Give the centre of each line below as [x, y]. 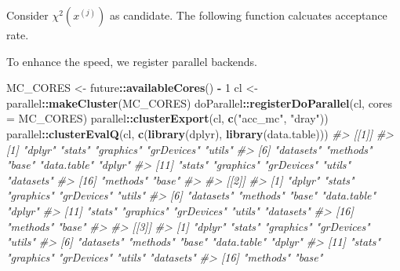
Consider [27, 15]
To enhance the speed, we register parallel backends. [132, 61]
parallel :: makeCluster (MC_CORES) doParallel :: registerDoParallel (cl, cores [200, 103]
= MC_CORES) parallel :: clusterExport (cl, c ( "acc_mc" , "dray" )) [167, 118]
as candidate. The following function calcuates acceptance [249, 15]
